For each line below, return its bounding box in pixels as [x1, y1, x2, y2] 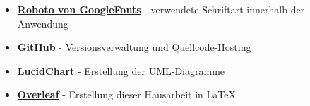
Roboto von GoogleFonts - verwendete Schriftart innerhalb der [17, 2, 305, 16]
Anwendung [17, 16, 68, 30]
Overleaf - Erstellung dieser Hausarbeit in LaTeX [17, 87, 236, 102]
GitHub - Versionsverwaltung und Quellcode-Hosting [17, 40, 251, 54]
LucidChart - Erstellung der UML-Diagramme [17, 63, 225, 78]
